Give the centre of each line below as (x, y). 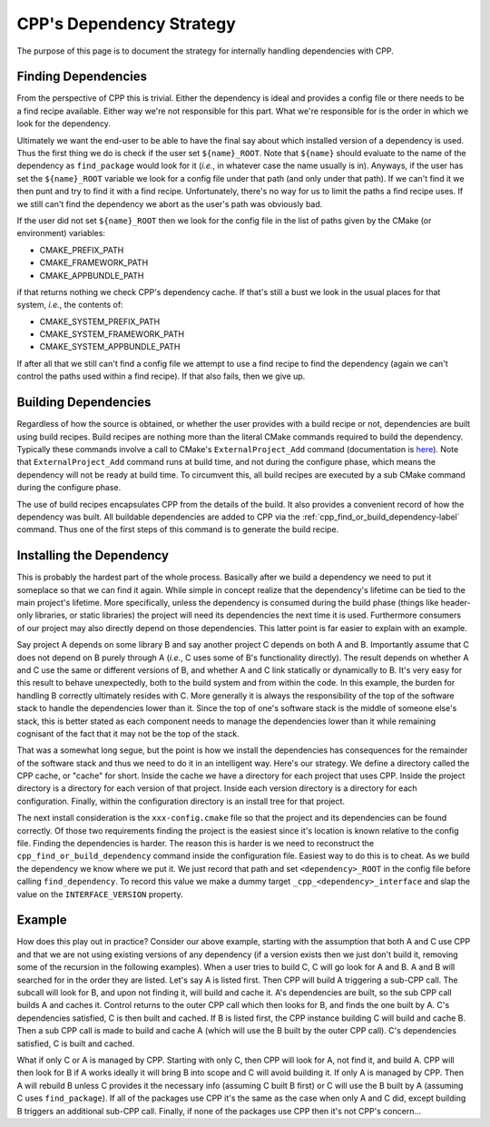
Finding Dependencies (82, 77)
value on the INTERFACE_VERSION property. (100, 894)
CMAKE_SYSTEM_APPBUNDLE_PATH (110, 347)
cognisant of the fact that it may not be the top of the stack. (128, 733)
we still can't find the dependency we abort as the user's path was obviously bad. (170, 203)
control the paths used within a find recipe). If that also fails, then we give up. (161, 376)
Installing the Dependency (93, 555)
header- (456, 602)
